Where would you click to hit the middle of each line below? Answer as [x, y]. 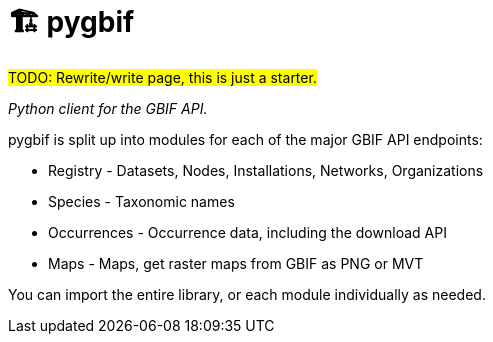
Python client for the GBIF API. [108, 108]
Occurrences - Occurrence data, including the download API [247, 232]
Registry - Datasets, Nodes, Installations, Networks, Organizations [266, 170]
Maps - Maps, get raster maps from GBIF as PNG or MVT [236, 263]
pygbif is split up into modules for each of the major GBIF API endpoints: [245, 139]
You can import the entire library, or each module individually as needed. [247, 294]
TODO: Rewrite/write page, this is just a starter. [162, 77]
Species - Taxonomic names [141, 201]
